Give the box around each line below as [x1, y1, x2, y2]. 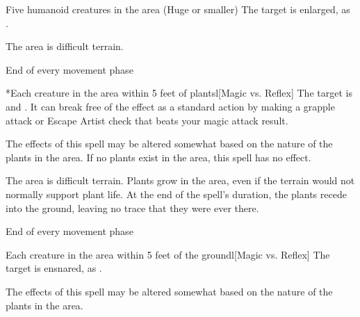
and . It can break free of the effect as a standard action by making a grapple [6, 99, 335, 113]
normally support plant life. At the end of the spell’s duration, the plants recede [6, 186, 347, 201]
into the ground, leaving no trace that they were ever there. [6, 200, 259, 215]
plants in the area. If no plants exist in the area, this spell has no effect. [6, 149, 311, 164]
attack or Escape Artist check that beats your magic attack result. [6, 113, 288, 127]
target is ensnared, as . [6, 261, 102, 275]
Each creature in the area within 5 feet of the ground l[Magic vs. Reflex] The [6, 247, 330, 261]
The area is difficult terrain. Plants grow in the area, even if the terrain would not [6, 173, 355, 188]
